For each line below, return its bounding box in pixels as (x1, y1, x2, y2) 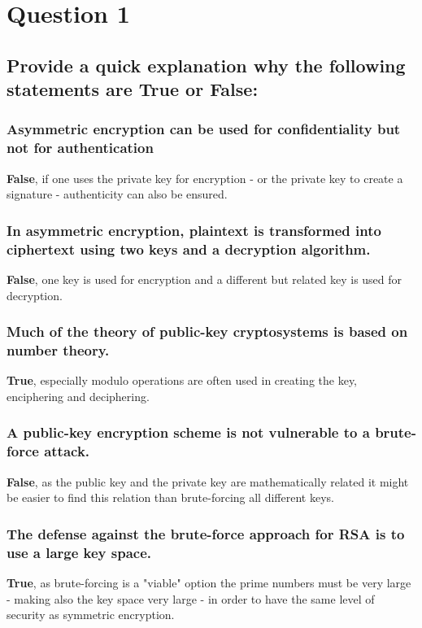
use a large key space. (7, 542, 152, 562)
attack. (44, 441, 90, 461)
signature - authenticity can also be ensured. (7, 185, 228, 203)
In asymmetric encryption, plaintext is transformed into (7, 220, 381, 240)
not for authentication (7, 137, 154, 158)
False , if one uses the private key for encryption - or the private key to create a (7, 169, 403, 186)
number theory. (7, 340, 110, 360)
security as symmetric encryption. (7, 606, 175, 623)
